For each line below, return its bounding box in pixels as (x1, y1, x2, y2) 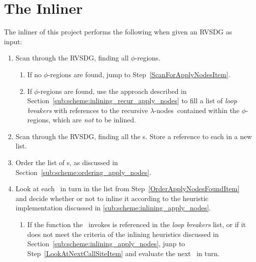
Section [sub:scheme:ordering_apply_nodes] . (15, 167, 152, 177)
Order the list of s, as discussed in (15, 157, 118, 168)
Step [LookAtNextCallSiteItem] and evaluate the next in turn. (27, 248, 220, 258)
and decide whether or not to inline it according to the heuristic (15, 193, 209, 203)
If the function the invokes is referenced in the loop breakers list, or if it (27, 219, 246, 230)
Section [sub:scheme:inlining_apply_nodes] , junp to (27, 238, 185, 249)
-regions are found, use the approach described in (38, 86, 187, 96)
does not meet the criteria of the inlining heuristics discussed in (27, 229, 219, 239)
